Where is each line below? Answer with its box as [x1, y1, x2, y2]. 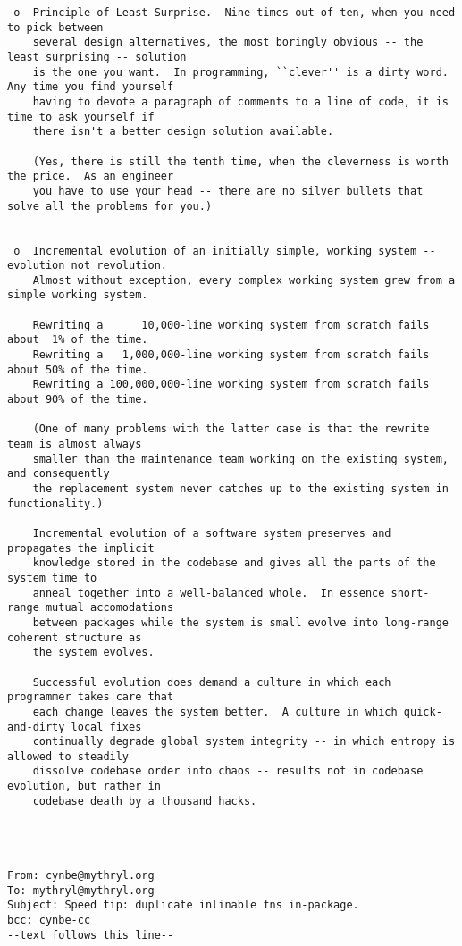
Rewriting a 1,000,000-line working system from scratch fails [32, 348, 430, 362]
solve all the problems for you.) [7, 199, 213, 213]
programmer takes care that [7, 691, 174, 704]
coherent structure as [7, 631, 142, 644]
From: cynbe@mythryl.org [7, 869, 155, 883]
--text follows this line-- [7, 928, 174, 942]
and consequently [7, 467, 110, 481]
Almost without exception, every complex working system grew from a [32, 273, 456, 287]
